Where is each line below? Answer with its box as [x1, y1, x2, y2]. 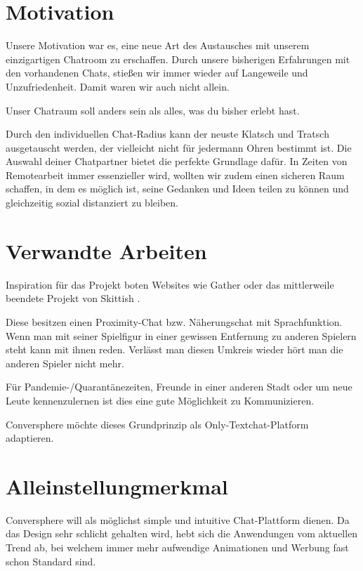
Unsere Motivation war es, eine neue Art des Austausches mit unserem [6, 38, 310, 53]
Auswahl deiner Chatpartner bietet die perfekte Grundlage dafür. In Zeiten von [6, 154, 348, 169]
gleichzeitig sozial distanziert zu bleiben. [6, 195, 178, 210]
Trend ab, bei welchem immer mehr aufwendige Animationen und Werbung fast [6, 540, 349, 555]
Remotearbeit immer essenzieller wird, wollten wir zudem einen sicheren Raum [6, 167, 345, 182]
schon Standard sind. [6, 553, 96, 568]
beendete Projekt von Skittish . [6, 291, 140, 306]
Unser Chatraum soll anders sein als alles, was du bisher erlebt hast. [6, 103, 300, 117]
